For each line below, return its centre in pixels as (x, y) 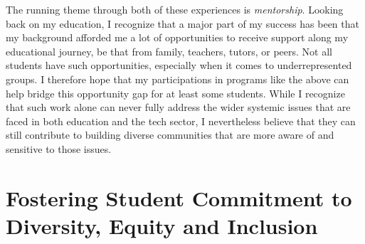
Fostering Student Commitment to (179, 197)
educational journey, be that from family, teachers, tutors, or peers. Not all (169, 51)
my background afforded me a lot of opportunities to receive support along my (177, 37)
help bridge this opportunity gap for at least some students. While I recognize (175, 93)
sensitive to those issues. (59, 148)
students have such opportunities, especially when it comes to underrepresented (179, 65)
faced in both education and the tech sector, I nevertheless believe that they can (181, 121)
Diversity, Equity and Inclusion (162, 225)
